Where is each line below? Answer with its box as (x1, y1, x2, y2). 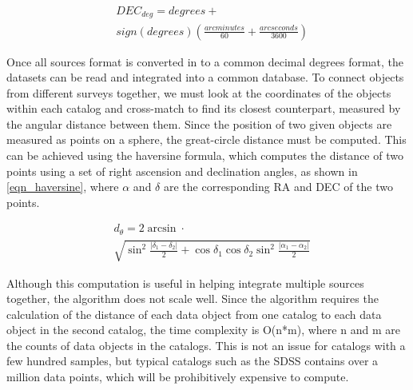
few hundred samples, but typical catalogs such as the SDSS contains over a (6, 352, 379, 369)
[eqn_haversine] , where (6, 178, 119, 195)
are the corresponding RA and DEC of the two (163, 178, 393, 195)
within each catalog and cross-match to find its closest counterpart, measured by (6, 100, 401, 117)
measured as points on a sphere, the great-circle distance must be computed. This (6, 131, 407, 148)
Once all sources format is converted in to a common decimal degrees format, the (6, 53, 404, 70)
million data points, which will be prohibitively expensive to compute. (6, 368, 349, 385)
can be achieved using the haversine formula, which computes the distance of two (6, 147, 403, 164)
